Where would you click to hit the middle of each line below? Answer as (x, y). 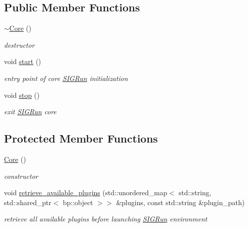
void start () (23, 61)
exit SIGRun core (30, 112)
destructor (19, 44)
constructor (21, 176)
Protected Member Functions (81, 138)
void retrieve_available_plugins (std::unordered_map (86, 192)
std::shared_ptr (28, 202)
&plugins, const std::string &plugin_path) (181, 202)
